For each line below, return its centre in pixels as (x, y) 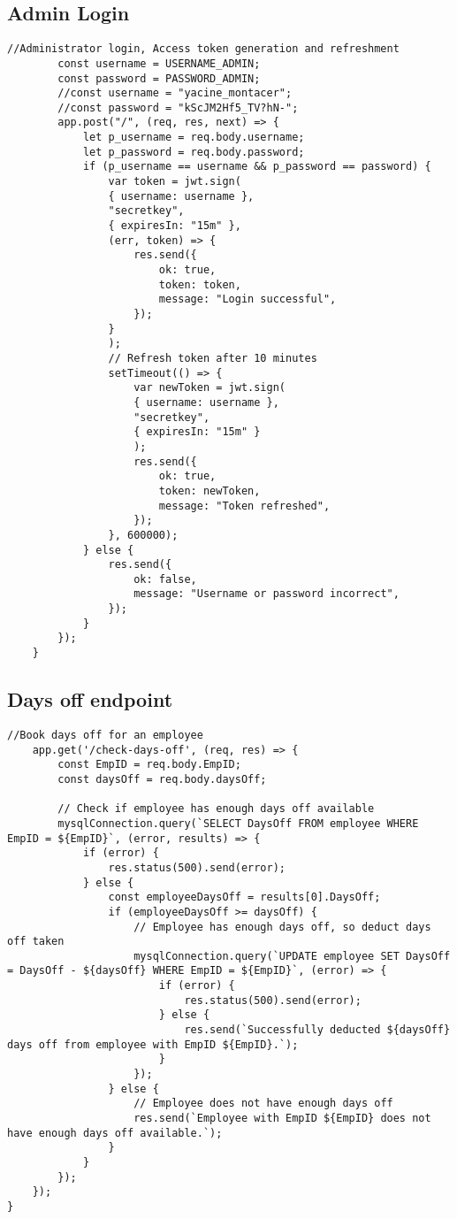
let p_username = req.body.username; (194, 138)
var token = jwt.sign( (175, 182)
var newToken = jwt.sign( (209, 388)
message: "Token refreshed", (244, 506)
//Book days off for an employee (105, 735)
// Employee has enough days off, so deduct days (282, 927)
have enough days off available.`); (115, 1133)
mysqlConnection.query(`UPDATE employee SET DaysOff (292, 956)
